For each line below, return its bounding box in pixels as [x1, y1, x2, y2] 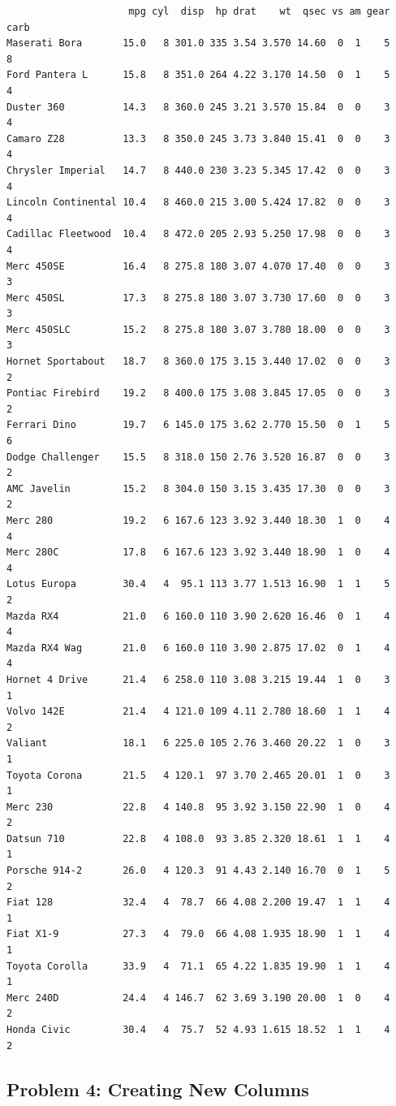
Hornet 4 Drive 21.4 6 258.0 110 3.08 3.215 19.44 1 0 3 [6, 673, 390, 685]
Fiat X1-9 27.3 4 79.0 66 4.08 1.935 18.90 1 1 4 [6, 928, 390, 940]
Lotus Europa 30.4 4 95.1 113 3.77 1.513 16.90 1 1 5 [6, 578, 390, 590]
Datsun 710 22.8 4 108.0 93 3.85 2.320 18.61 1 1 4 [6, 832, 390, 845]
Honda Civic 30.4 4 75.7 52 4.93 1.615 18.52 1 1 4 [6, 1024, 390, 1035]
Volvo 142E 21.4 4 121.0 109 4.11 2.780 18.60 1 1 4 [6, 706, 390, 718]
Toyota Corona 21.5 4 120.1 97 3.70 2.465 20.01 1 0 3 [6, 769, 390, 781]
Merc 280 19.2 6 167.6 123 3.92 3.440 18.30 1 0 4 [6, 515, 390, 526]
